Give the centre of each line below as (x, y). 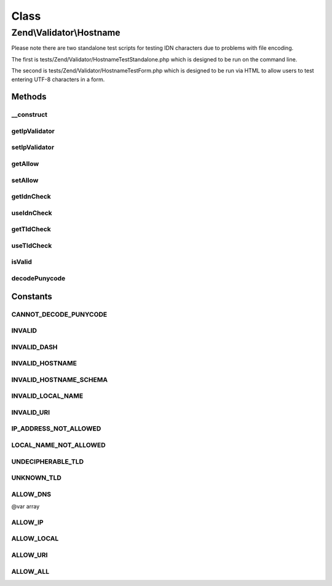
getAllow (25, 164)
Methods (29, 97)
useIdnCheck (32, 213)
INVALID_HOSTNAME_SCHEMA (59, 379)
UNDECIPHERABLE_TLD (48, 461)
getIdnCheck (31, 197)
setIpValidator (33, 148)
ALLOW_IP (27, 522)
